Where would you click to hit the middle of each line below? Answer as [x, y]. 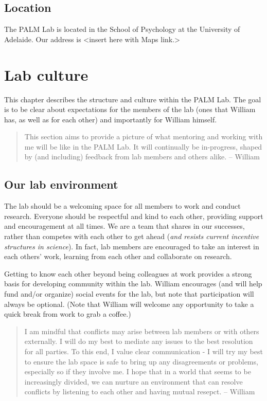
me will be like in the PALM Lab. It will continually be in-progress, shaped [143, 146]
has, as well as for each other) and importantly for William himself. [111, 119]
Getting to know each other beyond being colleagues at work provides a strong [128, 273]
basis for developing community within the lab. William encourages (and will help [133, 284]
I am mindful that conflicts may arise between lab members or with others [142, 331]
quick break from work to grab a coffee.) [68, 314]
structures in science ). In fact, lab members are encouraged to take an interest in [132, 246]
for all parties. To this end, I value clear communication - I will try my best [144, 351]
